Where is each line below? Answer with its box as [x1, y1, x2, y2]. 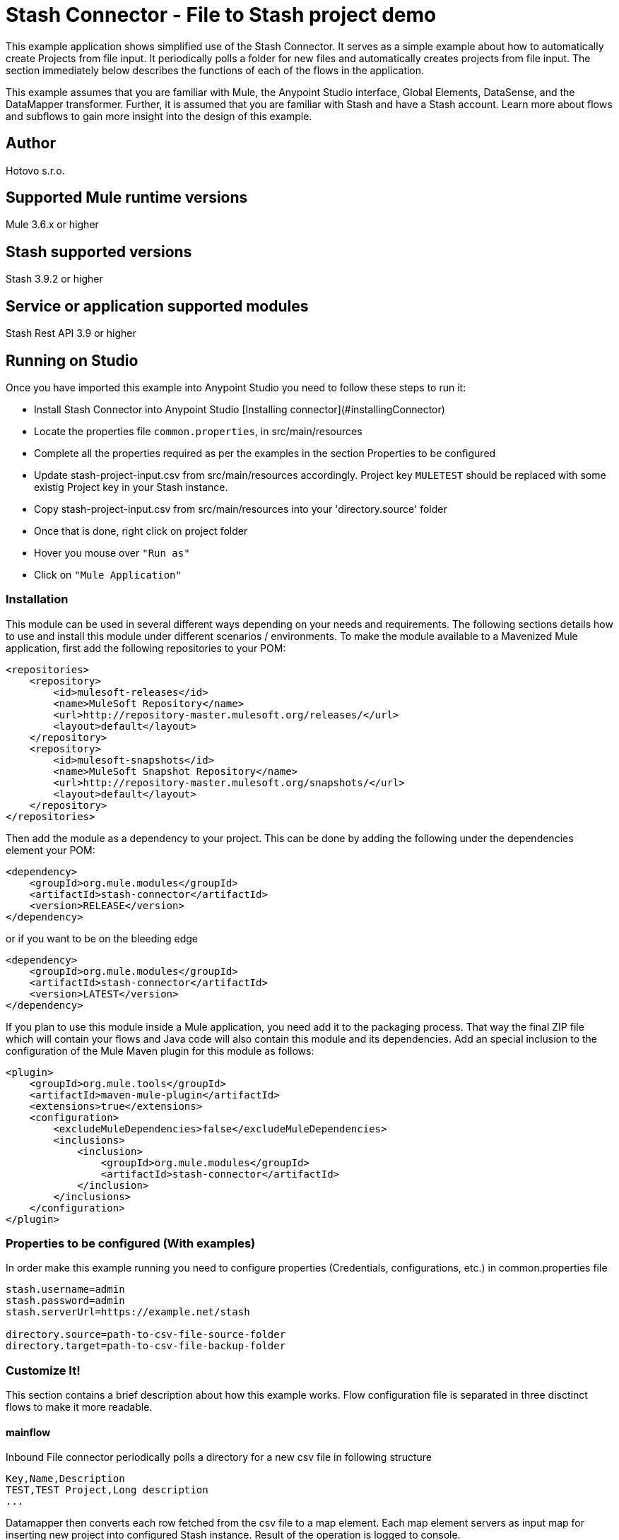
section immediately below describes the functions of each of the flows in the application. [6, 64, 425, 76]
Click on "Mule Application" [34, 568, 182, 581]
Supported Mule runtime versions [6, 189, 248, 207]
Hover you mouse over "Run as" [34, 546, 190, 559]
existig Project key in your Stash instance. [34, 480, 228, 493]
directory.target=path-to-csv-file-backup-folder [6, 1340, 286, 1352]
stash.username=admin [6, 1284, 125, 1296]
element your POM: [6, 843, 95, 856]
